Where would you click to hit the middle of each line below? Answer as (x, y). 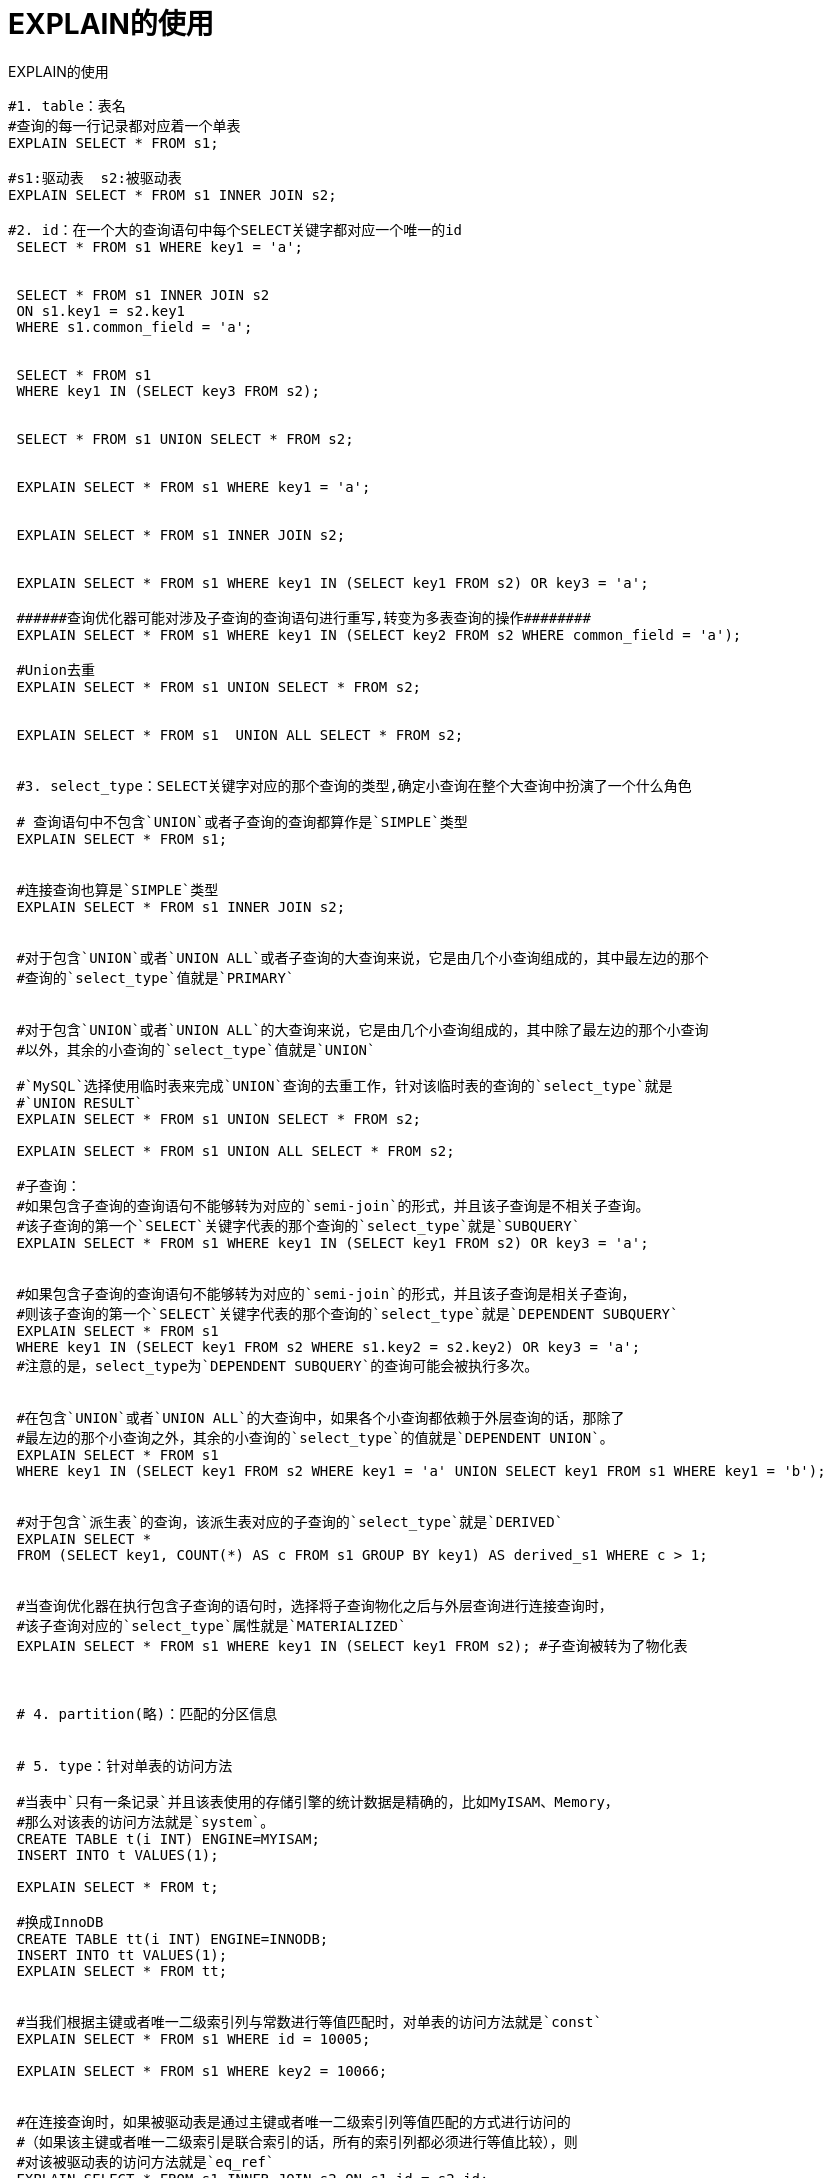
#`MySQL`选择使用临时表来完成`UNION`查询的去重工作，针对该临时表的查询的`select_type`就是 (344, 1085)
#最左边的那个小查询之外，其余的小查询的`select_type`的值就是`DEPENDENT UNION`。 (315, 1437)
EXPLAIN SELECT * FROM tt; (122, 1970)
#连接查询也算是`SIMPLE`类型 (117, 889)
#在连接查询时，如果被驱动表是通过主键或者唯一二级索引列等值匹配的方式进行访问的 (293, 2121)
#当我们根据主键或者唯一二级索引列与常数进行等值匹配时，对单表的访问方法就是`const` (309, 2021)
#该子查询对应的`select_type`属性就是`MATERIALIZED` (211, 1625)
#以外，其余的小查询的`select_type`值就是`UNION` (196, 1049)
